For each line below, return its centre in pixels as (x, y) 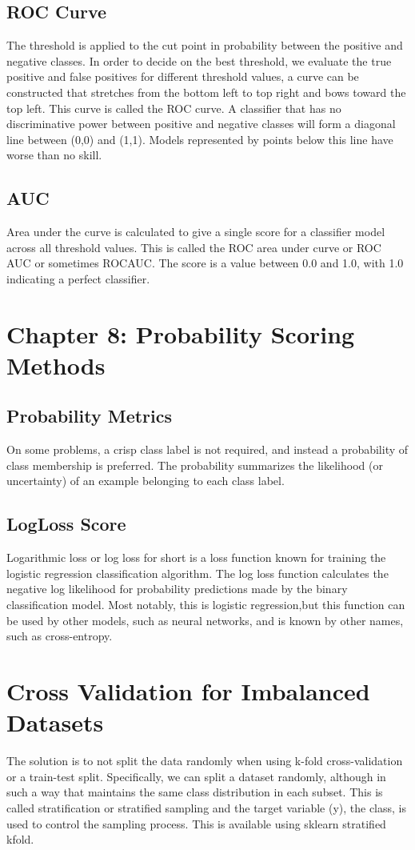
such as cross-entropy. (60, 636)
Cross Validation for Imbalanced (188, 691)
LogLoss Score (66, 524)
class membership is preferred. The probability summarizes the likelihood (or (195, 465)
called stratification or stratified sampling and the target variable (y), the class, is (206, 807)
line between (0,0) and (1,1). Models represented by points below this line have (200, 139)
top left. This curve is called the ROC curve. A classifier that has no (174, 108)
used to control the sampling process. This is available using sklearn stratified (196, 823)
